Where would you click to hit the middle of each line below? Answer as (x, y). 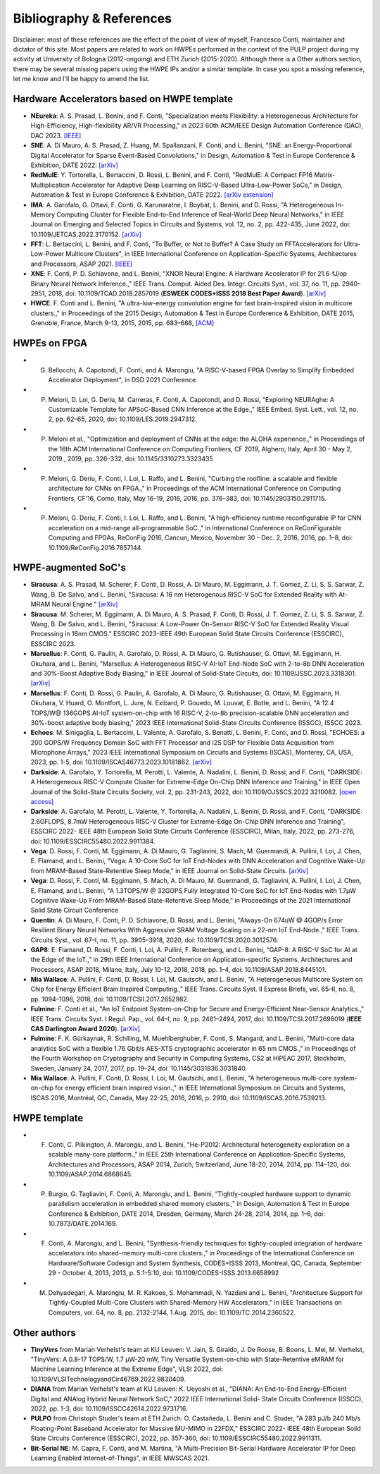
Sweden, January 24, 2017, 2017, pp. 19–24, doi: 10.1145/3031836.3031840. (139, 1068)
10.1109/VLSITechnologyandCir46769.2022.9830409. (108, 1379)
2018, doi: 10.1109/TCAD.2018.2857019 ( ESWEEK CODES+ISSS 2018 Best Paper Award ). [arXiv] (187, 293)
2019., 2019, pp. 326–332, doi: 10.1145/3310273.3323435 (131, 459)
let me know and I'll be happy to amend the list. (82, 79)
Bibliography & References (93, 18)
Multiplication (50, 185)
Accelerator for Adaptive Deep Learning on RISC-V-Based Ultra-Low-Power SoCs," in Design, (207, 185)
